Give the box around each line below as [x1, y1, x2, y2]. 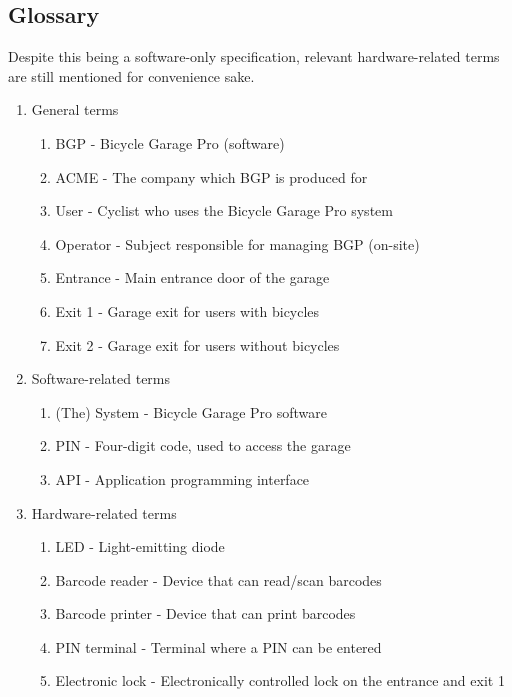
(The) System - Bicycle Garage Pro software [55, 401, 327, 422]
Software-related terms [31, 368, 171, 389]
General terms [31, 99, 119, 120]
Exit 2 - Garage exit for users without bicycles [55, 334, 340, 355]
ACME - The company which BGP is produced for [55, 166, 368, 187]
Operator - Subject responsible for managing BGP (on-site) [55, 233, 420, 254]
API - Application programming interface [55, 468, 310, 489]
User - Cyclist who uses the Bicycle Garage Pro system [55, 200, 393, 221]
